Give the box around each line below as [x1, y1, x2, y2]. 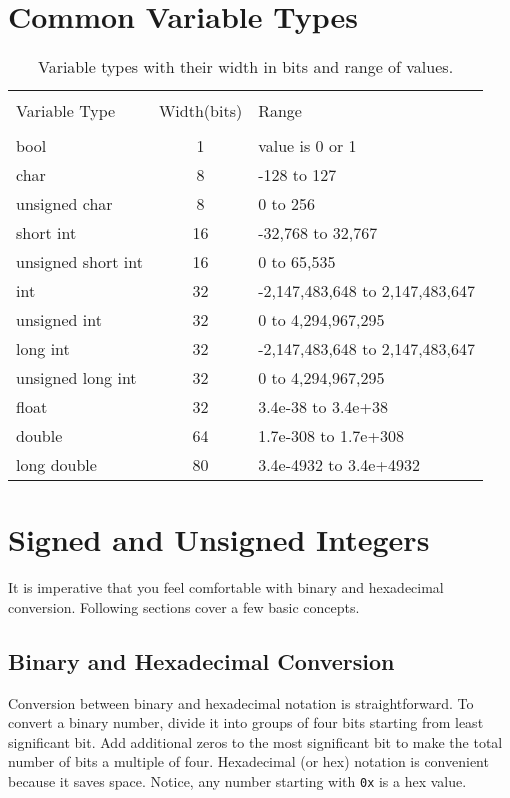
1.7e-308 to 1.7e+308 [258, 424, 404, 448]
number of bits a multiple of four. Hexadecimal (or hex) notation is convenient [8, 751, 489, 772]
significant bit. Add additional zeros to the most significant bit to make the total [8, 731, 503, 752]
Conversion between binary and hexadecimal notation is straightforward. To [8, 692, 474, 713]
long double [16, 453, 97, 477]
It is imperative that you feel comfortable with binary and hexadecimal [8, 577, 444, 598]
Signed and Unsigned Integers [8, 519, 430, 560]
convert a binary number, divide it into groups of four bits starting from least [8, 712, 484, 733]
